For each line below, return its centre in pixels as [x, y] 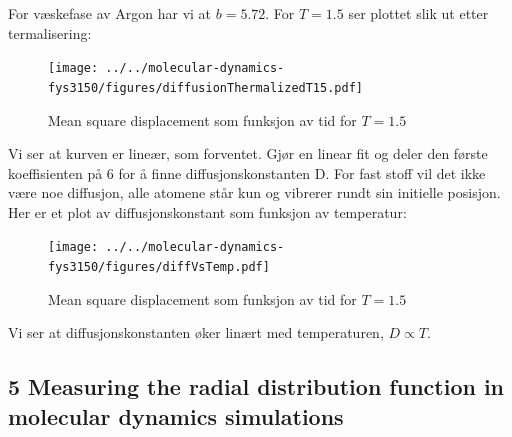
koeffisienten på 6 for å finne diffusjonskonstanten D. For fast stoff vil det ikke [247, 172]
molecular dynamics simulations [176, 415]
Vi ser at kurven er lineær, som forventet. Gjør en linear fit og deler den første [248, 153]
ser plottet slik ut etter [418, 13]
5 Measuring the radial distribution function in [256, 386]
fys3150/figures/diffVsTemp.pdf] [159, 267]
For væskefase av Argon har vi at [110, 13]
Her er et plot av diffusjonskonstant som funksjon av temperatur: [207, 211]
